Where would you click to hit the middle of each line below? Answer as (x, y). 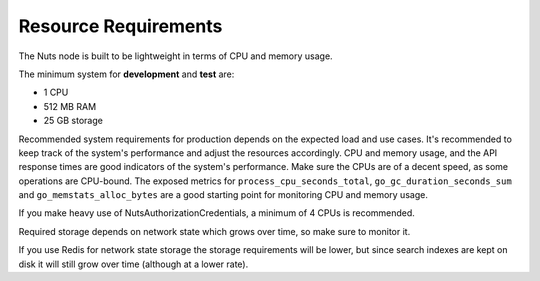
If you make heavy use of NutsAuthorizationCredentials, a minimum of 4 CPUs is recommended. (216, 213)
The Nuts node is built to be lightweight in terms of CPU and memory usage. (176, 56)
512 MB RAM (70, 106)
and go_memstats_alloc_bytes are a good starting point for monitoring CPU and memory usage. (223, 195)
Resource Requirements (120, 26)
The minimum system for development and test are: (126, 74)
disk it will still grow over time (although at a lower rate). (133, 264)
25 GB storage (73, 121)
